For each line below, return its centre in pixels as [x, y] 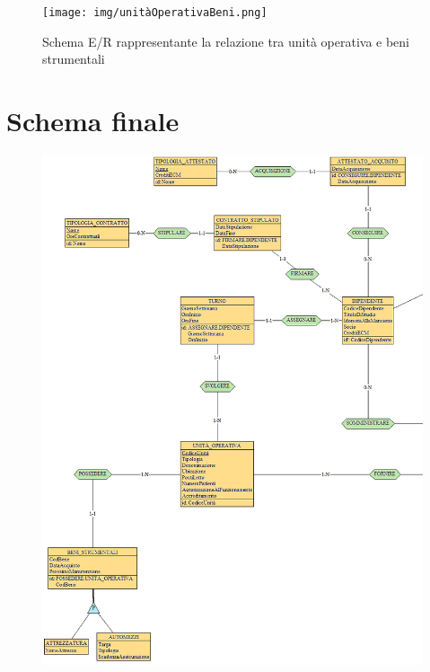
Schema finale [93, 121]
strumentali [74, 59]
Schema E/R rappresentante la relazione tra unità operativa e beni [226, 41]
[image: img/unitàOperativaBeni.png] [155, 13]
